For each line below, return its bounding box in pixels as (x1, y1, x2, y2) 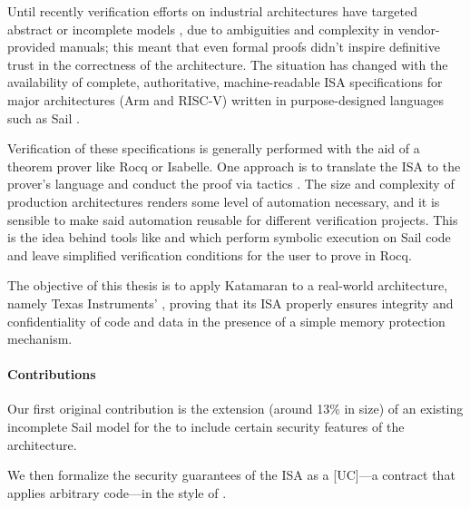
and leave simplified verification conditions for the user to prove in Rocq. (7, 245, 412, 264)
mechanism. (7, 329, 73, 348)
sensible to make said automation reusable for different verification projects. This (7, 210, 458, 229)
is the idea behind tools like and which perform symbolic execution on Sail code (7, 228, 451, 247)
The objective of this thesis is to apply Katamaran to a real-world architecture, (7, 276, 448, 295)
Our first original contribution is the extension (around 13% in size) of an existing (7, 399, 464, 418)
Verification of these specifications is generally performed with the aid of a (7, 139, 420, 158)
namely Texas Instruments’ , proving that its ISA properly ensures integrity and (7, 293, 454, 312)
